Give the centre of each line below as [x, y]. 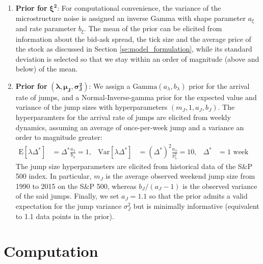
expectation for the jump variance [69, 206]
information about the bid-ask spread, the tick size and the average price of [133, 39]
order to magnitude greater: [59, 137]
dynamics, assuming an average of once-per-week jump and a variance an [130, 127]
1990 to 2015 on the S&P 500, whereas [76, 186]
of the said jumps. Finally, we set [67, 196]
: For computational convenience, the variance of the [139, 8]
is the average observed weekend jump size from [180, 176]
